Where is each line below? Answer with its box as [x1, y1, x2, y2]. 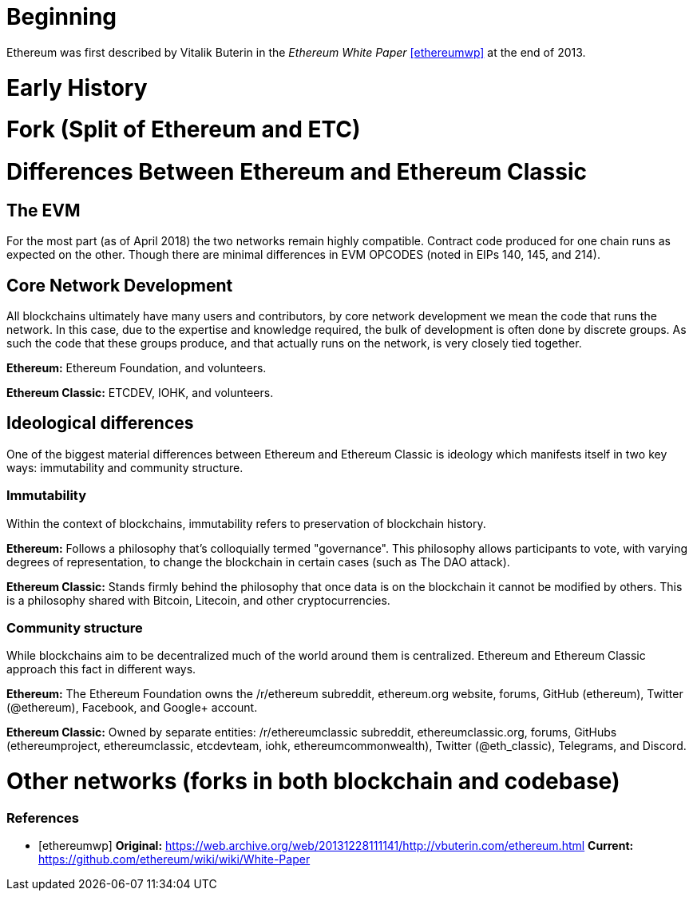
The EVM [6, 200, 81, 220]
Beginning [6, 3, 117, 30]
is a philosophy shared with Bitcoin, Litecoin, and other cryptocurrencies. [6, 593, 390, 607]
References [6, 809, 79, 826]
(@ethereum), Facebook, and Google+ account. [6, 701, 258, 715]
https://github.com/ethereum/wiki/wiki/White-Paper [38, 852, 311, 867]
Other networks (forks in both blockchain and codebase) [6, 768, 620, 796]
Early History [6, 73, 148, 101]
